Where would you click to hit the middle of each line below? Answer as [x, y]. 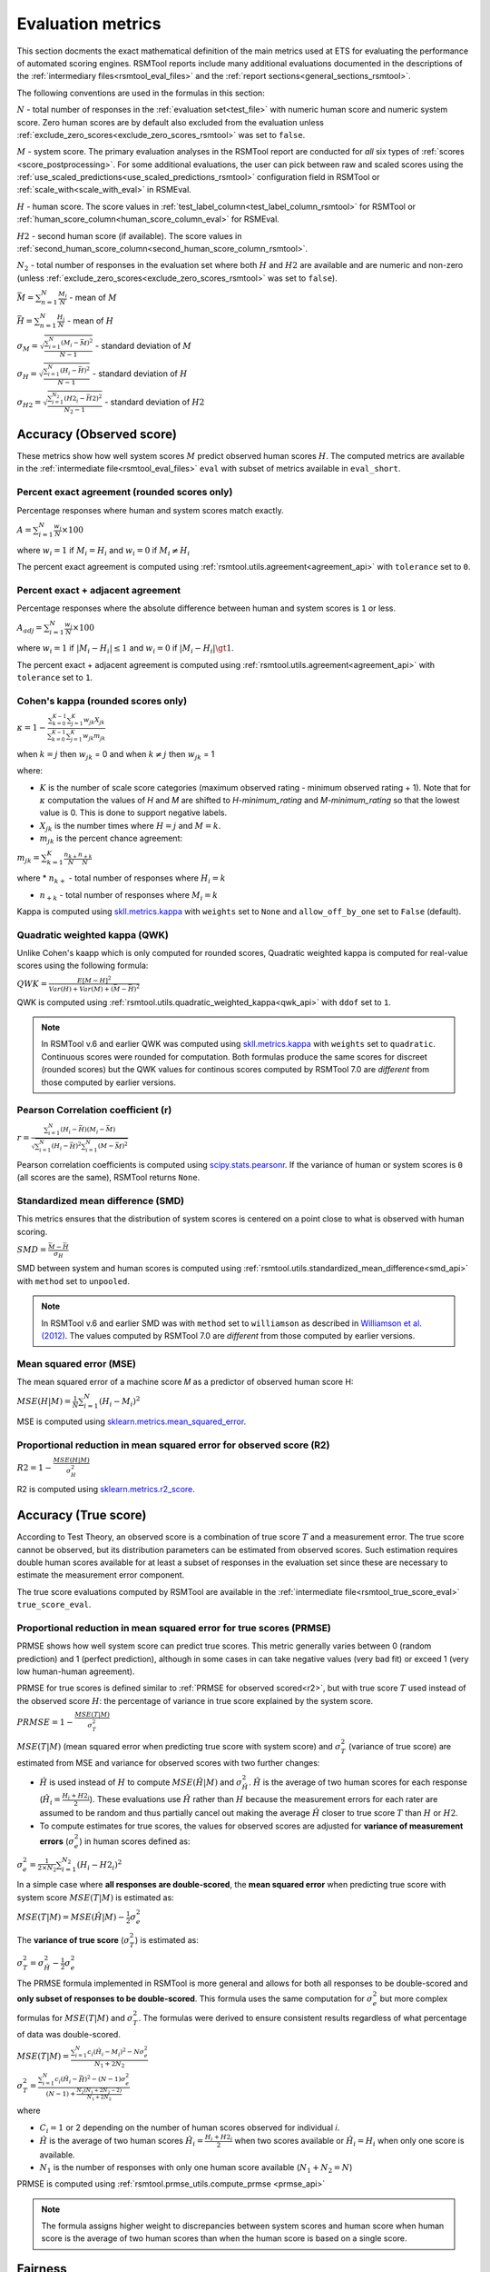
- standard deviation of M [144, 346]
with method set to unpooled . [73, 1280]
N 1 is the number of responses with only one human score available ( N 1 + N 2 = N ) [196, 2168]
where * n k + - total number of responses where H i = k [121, 879]
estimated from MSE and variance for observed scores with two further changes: [168, 1762]
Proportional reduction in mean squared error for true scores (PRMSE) [174, 1628]
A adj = [29, 629]
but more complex [414, 1998]
